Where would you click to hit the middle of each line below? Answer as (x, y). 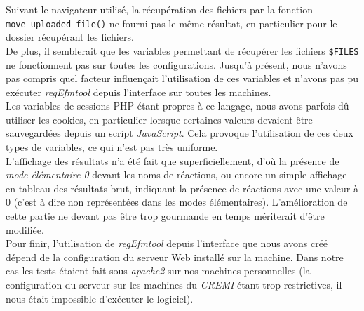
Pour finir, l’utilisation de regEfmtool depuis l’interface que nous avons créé (167, 243)
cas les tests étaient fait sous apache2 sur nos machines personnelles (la (158, 271)
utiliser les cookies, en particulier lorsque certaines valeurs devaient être (159, 119)
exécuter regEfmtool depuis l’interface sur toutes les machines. (139, 92)
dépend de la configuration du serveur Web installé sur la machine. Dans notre (175, 257)
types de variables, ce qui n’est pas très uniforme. (112, 147)
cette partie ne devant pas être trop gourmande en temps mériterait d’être (165, 216)
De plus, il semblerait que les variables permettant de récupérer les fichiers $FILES (182, 50)
